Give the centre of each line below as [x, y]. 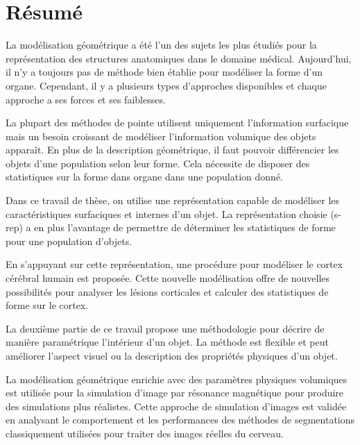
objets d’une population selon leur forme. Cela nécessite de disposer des [158, 163]
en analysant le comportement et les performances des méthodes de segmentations [180, 420]
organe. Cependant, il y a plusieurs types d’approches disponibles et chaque [166, 85]
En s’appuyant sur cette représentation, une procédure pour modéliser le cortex [174, 264]
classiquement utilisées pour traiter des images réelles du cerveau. [145, 433]
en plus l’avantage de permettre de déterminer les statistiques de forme [185, 227]
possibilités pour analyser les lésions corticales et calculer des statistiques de [167, 291]
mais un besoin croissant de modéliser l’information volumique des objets [161, 136]
